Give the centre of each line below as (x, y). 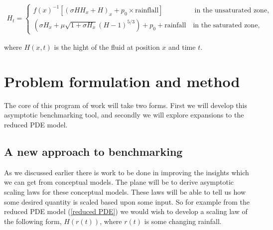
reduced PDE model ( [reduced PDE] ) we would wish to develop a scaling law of (126, 211)
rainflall (147, 10)
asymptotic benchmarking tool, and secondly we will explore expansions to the (124, 115)
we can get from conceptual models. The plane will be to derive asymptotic (119, 182)
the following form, (33, 221)
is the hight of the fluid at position (107, 47)
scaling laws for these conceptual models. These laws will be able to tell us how (125, 191)
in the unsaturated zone (231, 10)
